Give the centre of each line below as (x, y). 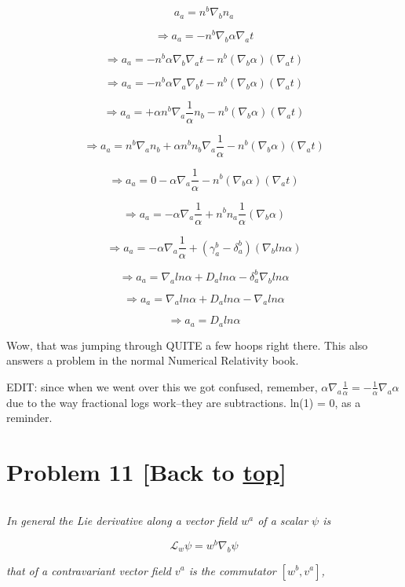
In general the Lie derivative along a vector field (122, 521)
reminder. (29, 418)
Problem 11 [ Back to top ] (146, 472)
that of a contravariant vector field (89, 570)
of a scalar (283, 521)
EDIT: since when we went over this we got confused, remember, (162, 386)
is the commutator (232, 570)
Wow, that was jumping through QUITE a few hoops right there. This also (187, 345)
